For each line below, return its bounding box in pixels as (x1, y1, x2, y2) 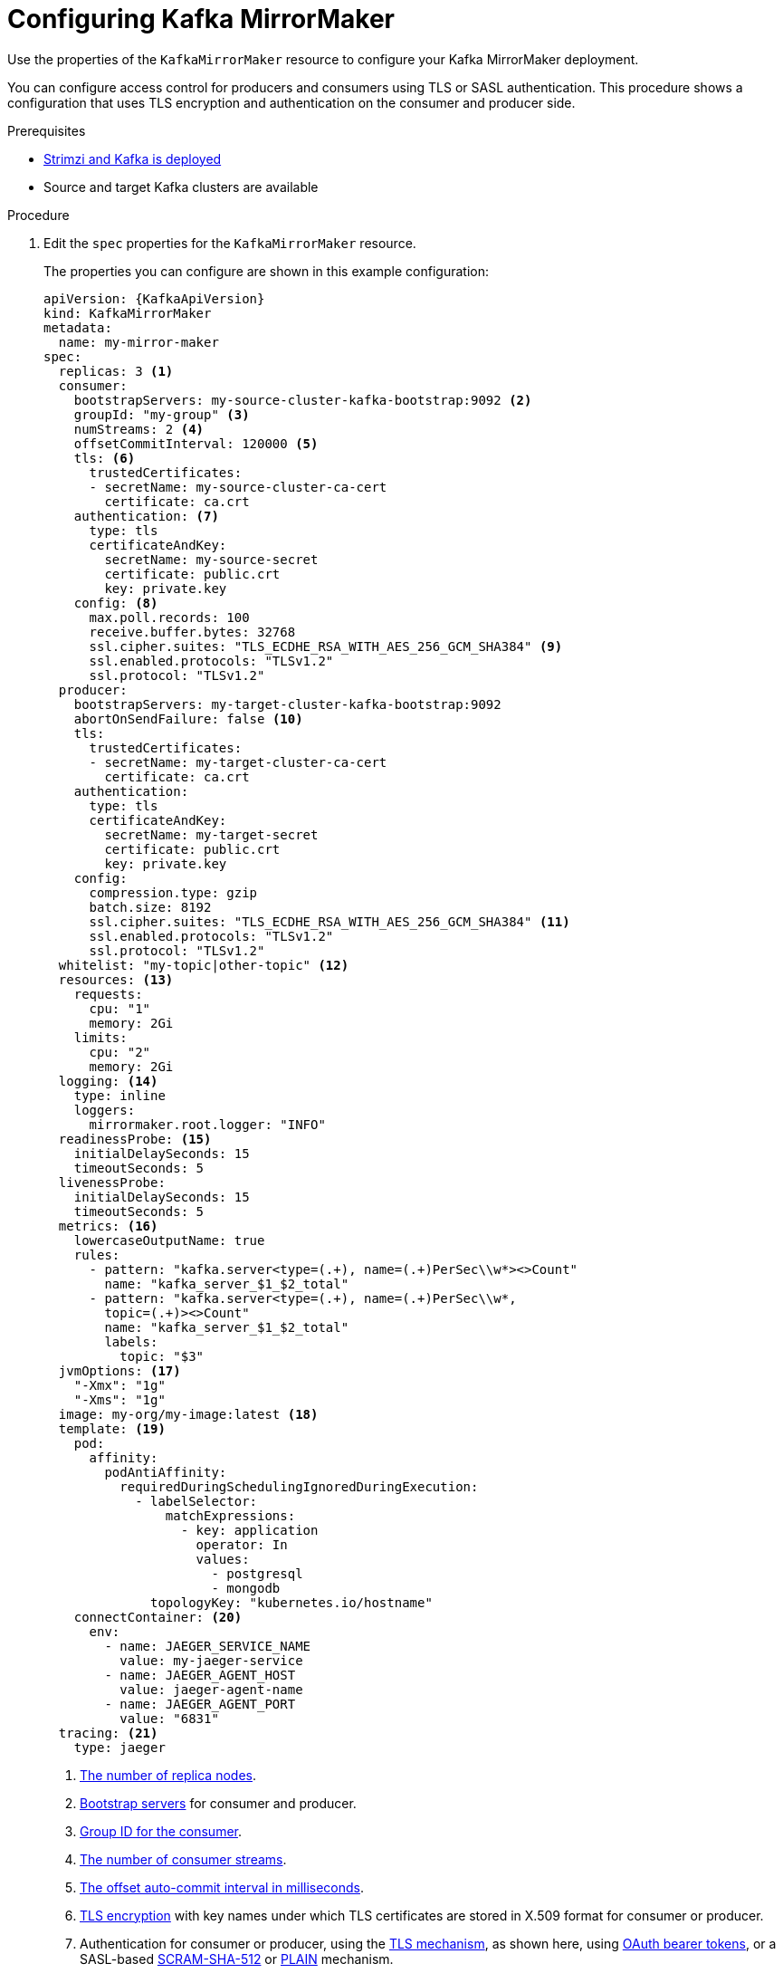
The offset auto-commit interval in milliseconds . (80, 1879, 365, 1895)
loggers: (73, 1102, 136, 1117)
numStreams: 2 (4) (73, 421, 205, 436)
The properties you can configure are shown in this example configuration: (43, 263, 489, 279)
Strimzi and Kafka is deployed (43, 150, 222, 167)
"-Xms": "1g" (73, 1392, 166, 1407)
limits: (73, 1030, 128, 1045)
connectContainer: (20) (73, 1609, 243, 1624)
